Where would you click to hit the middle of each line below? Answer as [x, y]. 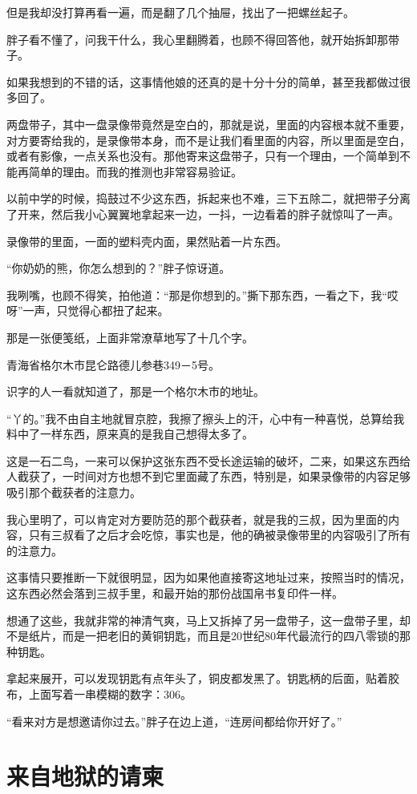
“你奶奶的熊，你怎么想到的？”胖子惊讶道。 [119, 268]
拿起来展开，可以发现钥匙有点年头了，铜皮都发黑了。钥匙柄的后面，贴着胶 [203, 678]
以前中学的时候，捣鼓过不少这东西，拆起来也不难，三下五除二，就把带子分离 [208, 198]
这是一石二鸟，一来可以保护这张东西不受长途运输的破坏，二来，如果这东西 [203, 460]
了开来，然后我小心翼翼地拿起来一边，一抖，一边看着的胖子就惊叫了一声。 [203, 214]
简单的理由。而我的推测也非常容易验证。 [135, 171]
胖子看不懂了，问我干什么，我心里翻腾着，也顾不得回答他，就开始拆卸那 [197, 39]
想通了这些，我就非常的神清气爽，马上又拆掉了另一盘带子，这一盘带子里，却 [208, 620]
